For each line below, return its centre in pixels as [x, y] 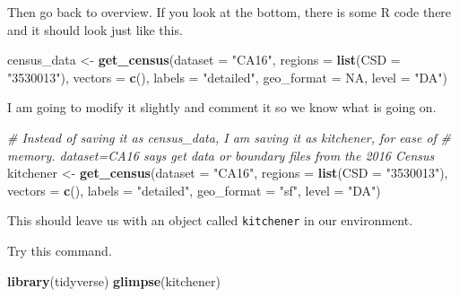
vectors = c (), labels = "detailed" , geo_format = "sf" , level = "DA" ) [194, 190]
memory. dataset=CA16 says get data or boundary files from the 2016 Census [221, 155]
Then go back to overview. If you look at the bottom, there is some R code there [229, 12]
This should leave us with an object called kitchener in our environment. [210, 220]
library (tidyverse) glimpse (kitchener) [114, 280]
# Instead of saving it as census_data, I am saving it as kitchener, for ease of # [229, 137]
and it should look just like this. [95, 29]
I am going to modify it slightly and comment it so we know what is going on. [222, 107]
